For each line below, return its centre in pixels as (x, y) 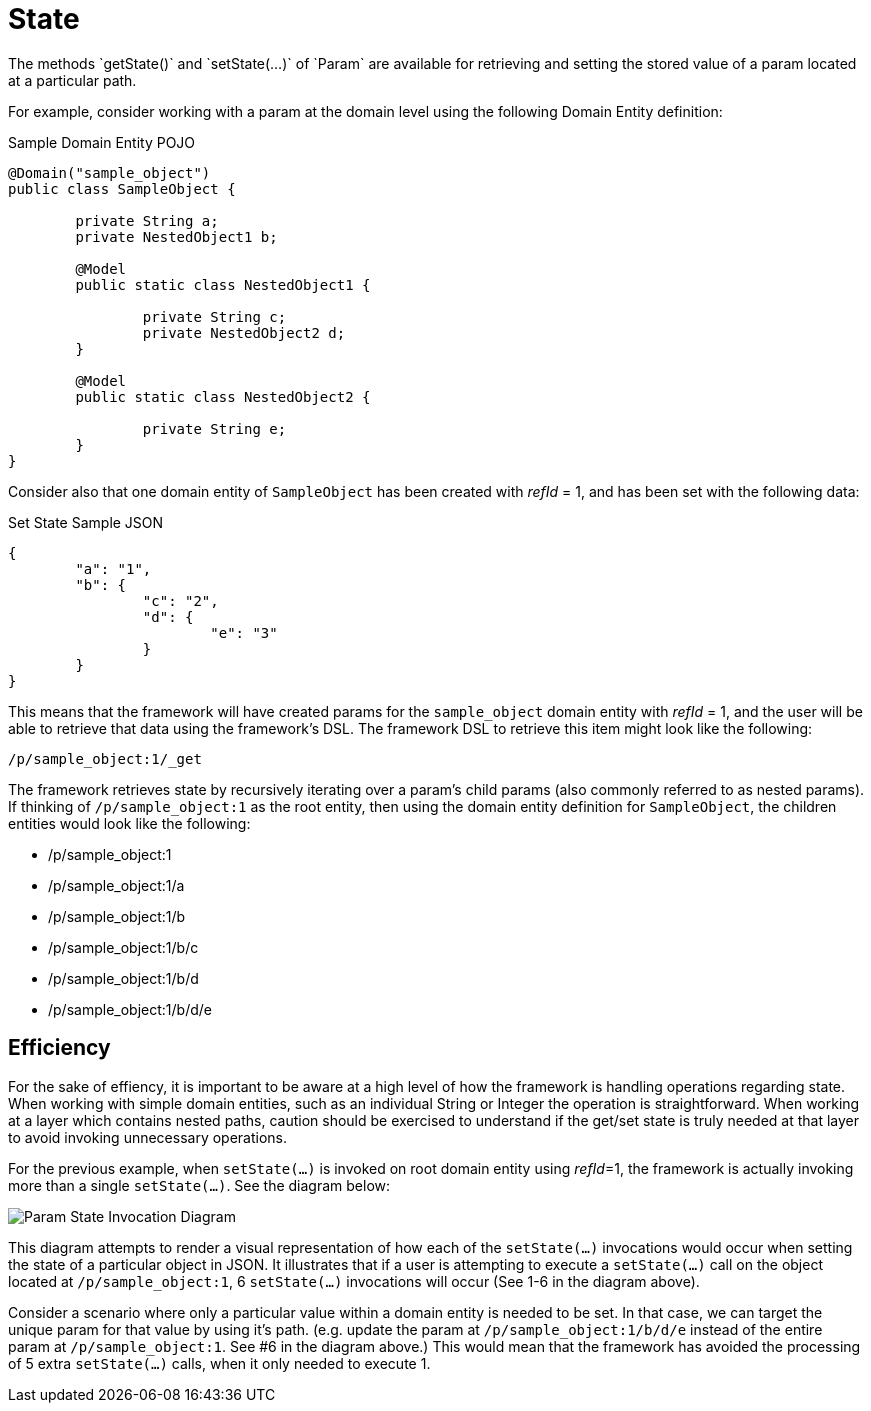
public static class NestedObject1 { (223, 284)
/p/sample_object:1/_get (105, 758)
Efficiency (59, 1048)
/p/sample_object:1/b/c (123, 947)
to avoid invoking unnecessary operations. (148, 1137)
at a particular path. (72, 80)
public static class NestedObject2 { (223, 396)
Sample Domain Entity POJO (102, 142)
